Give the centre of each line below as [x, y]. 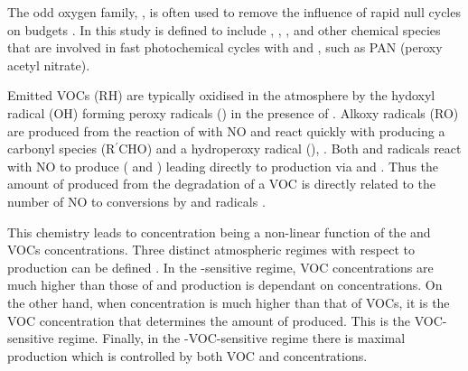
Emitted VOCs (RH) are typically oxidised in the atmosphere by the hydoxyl [221, 95]
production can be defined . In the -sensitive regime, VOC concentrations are [220, 267]
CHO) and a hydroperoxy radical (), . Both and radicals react [290, 148]
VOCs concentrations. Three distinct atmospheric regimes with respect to [211, 250]
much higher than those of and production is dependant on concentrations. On [225, 285]
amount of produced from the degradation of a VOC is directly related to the [221, 184]
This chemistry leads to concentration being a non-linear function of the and [219, 232]
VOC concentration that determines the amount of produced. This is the [209, 320]
